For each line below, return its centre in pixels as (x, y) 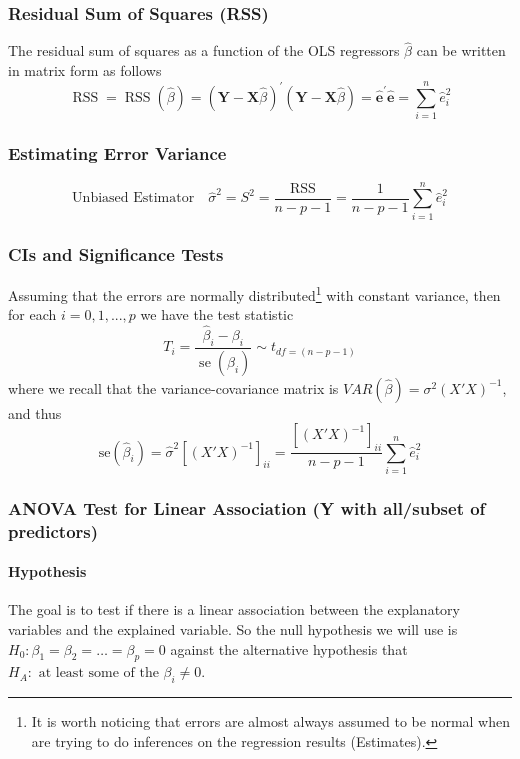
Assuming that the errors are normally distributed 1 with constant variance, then (254, 293)
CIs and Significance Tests (116, 253)
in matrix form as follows (85, 70)
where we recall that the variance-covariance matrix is (173, 387)
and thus (35, 412)
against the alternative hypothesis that (289, 648)
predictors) (53, 530)
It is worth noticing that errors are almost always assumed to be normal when (271, 721)
